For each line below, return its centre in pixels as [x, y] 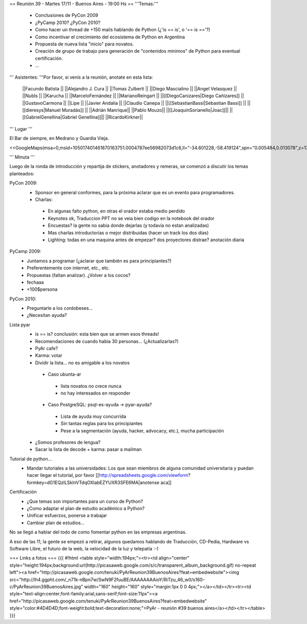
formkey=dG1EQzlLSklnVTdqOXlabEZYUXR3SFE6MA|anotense [93, 482]
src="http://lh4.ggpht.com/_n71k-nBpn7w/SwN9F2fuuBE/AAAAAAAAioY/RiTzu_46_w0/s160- [107, 580]
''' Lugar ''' [21, 129]
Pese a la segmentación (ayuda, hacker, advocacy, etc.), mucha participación [142, 431]
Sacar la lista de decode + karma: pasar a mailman [88, 449]
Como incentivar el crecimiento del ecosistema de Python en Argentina [110, 37]
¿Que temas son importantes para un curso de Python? [85, 501]
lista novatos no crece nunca [91, 386]
